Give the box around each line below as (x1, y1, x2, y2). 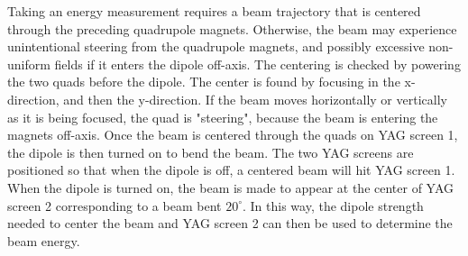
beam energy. (7, 231, 80, 250)
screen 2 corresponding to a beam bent (7, 196, 222, 215)
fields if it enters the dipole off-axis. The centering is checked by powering (54, 54, 461, 73)
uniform (7, 54, 50, 73)
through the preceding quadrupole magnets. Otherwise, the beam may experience (7, 19, 457, 38)
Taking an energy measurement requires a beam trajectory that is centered (7, 2, 421, 20)
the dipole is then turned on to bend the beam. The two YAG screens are (7, 142, 414, 161)
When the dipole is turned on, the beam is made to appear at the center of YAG (7, 178, 454, 197)
